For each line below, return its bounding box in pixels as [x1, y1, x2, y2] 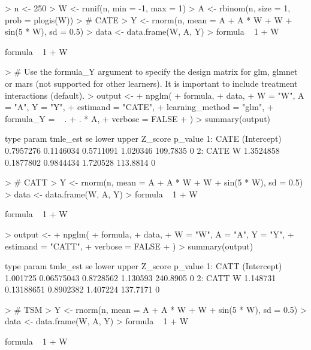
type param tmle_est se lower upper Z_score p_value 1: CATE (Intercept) [5, 132, 282, 145]
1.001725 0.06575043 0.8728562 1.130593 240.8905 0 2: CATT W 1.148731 [5, 271, 276, 284]
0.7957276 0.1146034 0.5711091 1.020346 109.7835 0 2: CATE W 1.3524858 [5, 144, 280, 156]
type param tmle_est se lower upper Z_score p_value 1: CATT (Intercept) [5, 260, 282, 272]
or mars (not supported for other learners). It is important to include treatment [5, 77, 298, 89]
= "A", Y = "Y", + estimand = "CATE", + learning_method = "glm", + [5, 101, 274, 113]
